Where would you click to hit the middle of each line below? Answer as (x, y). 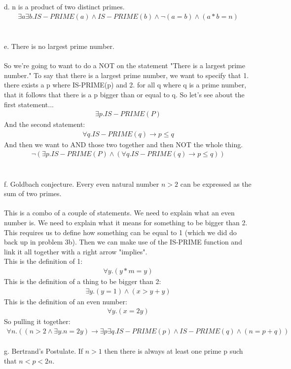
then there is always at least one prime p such (174, 351)
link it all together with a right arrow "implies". (76, 251)
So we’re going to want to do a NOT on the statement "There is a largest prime (125, 65)
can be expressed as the (216, 184)
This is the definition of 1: (43, 261)
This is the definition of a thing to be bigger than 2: (83, 281)
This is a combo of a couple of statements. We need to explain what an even (119, 213)
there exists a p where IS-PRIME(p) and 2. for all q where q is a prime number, (125, 85)
